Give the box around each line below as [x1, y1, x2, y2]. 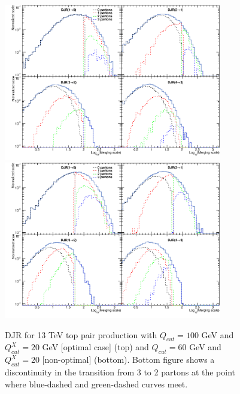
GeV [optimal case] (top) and [42, 341, 149, 353]
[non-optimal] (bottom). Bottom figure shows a [42, 353, 215, 366]
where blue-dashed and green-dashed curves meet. [5, 377, 188, 390]
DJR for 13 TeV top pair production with [5, 328, 157, 341]
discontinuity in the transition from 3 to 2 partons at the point [5, 365, 235, 378]
